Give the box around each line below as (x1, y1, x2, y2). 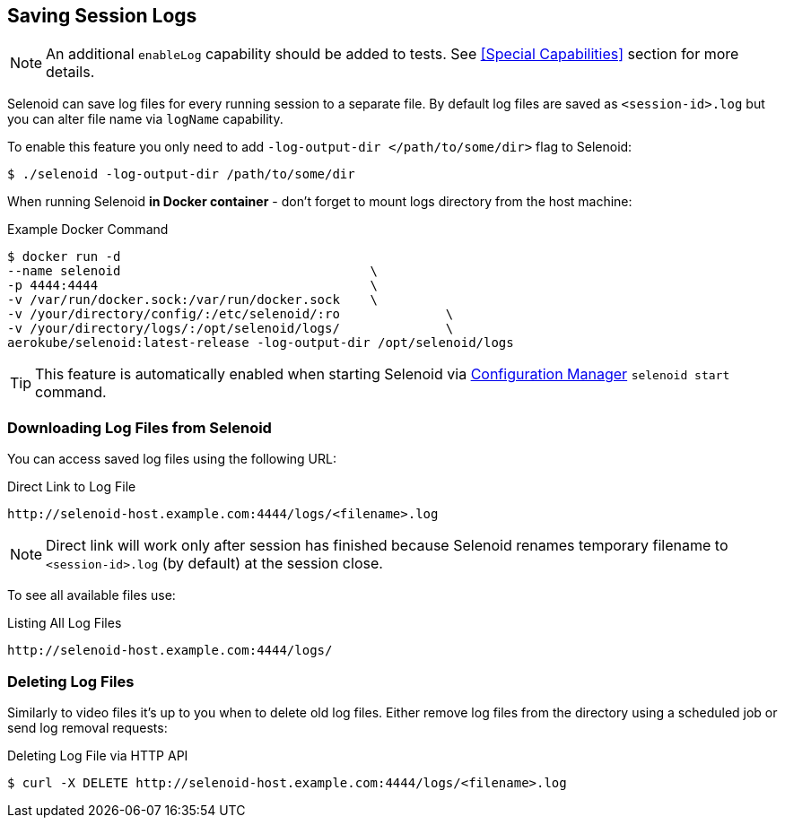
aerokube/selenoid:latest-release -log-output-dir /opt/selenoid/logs (7, 335, 514, 351)
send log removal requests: (7, 719, 168, 735)
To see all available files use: (7, 587, 176, 604)
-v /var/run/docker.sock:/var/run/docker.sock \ (7, 292, 379, 308)
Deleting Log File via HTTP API (7, 747, 188, 763)
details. (46, 63, 95, 82)
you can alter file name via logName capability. (7, 111, 283, 127)
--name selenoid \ (7, 264, 379, 279)
